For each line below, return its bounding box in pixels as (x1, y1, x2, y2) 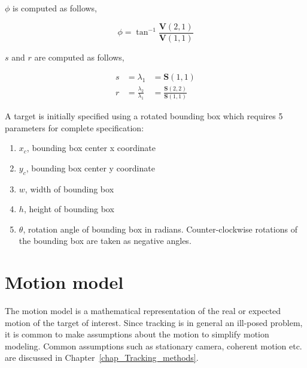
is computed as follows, (13, 2, 98, 14)
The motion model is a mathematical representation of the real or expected (5, 304, 281, 317)
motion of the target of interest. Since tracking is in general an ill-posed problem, (5, 316, 303, 328)
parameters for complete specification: (5, 121, 144, 134)
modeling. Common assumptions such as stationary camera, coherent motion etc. (5, 339, 302, 352)
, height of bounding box (23, 203, 114, 215)
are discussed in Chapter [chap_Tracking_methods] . (5, 351, 199, 364)
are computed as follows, (34, 50, 124, 63)
